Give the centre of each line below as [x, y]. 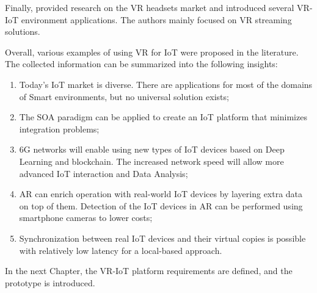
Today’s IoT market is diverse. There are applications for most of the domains [166, 84]
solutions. [23, 31]
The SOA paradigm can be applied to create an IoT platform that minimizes [163, 117]
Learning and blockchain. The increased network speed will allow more [151, 161]
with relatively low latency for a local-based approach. [121, 250]
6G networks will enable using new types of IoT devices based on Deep [152, 149]
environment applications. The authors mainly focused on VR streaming [156, 19]
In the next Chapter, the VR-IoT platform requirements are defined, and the [149, 271]
